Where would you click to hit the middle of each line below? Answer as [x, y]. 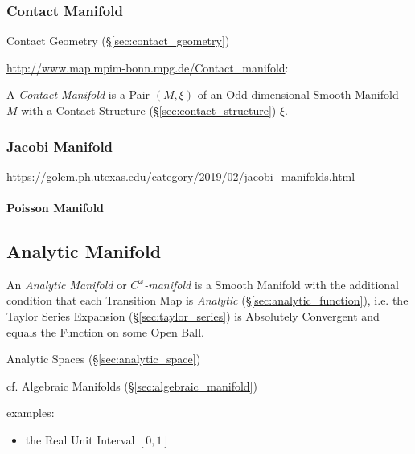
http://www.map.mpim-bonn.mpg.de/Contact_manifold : [148, 67]
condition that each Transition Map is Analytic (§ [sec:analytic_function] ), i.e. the [207, 300]
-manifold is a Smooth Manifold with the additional [271, 284]
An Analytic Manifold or [67, 284]
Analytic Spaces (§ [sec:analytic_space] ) [104, 359]
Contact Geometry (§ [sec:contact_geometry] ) [118, 41]
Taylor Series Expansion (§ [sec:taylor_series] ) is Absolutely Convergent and [193, 315]
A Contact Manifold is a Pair [78, 94]
